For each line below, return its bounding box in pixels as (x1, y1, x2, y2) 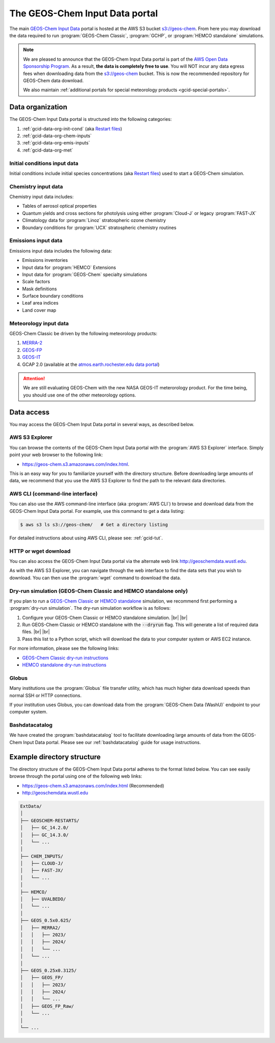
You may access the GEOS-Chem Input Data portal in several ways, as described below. (9, 421, 195, 427)
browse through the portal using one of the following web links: (9, 773, 143, 779)
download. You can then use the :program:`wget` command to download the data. (9, 575, 181, 581)
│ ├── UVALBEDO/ (20, 896, 66, 902)
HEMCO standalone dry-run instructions (22, 662, 106, 668)
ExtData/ (20, 803, 42, 809)
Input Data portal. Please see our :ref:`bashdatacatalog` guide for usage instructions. (23, 739, 201, 745)
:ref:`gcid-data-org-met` (22, 147, 73, 153)
